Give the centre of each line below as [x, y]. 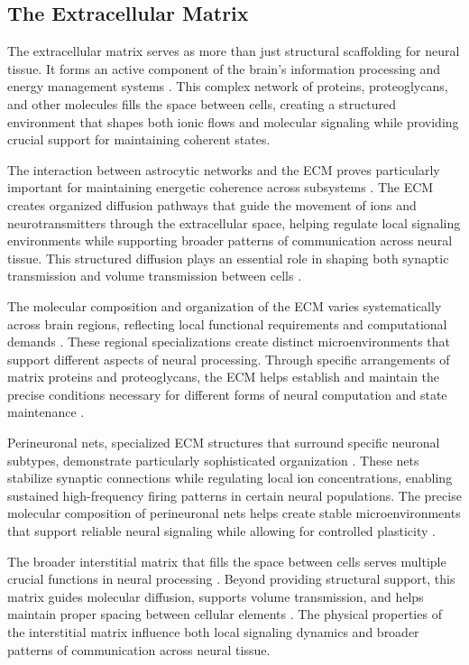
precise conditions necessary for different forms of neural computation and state [227, 394]
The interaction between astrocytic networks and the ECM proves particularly [224, 169]
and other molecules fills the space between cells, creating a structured [202, 103]
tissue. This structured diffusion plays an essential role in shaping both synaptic [228, 258]
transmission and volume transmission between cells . [155, 276]
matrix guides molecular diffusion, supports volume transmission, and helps [216, 596]
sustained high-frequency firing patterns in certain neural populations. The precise [234, 495]
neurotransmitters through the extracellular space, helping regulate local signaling [234, 222]
